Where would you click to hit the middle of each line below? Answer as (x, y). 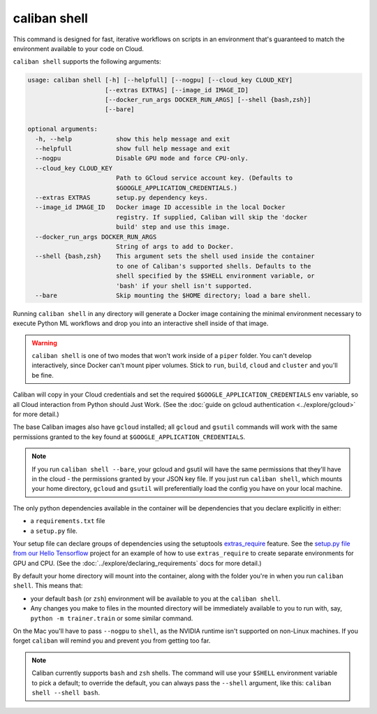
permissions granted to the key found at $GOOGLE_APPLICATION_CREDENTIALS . (129, 436)
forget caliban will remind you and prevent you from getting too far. (112, 641)
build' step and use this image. (173, 227)
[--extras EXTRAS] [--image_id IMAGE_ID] (177, 90)
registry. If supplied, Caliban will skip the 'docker (212, 217)
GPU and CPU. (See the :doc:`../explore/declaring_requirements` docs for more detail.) (137, 563)
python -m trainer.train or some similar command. (112, 618)
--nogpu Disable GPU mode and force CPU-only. (142, 158)
